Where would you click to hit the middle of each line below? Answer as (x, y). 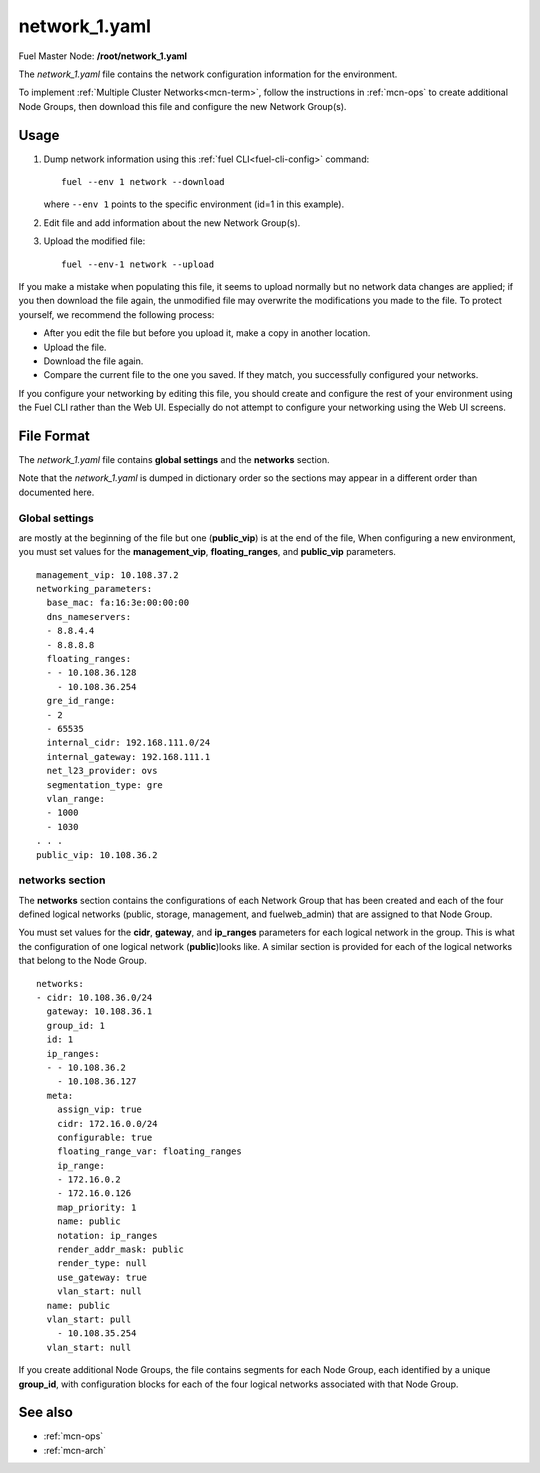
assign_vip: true (99, 1109)
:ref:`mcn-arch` (75, 1450)
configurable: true (104, 1137)
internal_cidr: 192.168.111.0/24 (128, 743)
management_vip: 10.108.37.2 (107, 574)
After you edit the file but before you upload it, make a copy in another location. (207, 333)
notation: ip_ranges (107, 1235)
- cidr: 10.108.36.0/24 (94, 997)
